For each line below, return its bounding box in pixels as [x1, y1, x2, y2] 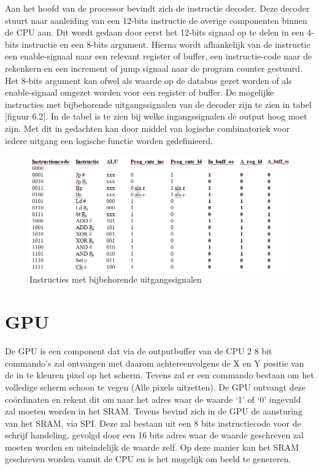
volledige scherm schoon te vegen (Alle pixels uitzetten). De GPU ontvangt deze [5, 380, 306, 393]
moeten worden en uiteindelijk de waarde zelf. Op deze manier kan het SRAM [5, 440, 299, 453]
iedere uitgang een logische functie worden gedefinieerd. [5, 134, 213, 147]
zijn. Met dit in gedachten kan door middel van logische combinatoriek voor [5, 121, 290, 134]
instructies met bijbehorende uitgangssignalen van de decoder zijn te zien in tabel [5, 97, 312, 110]
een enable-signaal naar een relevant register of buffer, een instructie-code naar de [5, 50, 312, 63]
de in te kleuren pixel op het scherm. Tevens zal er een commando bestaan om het [5, 368, 314, 381]
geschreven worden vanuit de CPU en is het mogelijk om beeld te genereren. [5, 452, 291, 465]
